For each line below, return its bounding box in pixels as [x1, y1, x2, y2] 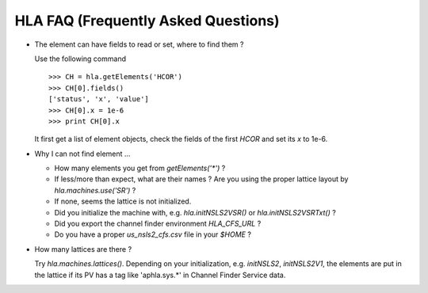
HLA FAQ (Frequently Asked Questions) [14, 12, 281, 29]
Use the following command [34, 54, 127, 63]
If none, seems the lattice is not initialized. [54, 196, 192, 206]
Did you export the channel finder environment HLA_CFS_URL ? [54, 219, 262, 229]
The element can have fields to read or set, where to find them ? [34, 40, 244, 49]
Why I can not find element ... [34, 149, 131, 158]
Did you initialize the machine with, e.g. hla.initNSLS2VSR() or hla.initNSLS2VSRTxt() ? [54, 207, 336, 217]
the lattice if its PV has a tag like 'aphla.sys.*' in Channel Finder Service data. [34, 270, 286, 280]
